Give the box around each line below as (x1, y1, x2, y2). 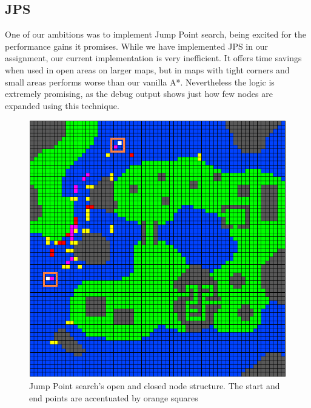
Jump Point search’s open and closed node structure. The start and (29, 379, 280, 392)
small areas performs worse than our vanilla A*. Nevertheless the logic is (5, 75, 275, 88)
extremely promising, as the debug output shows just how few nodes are (5, 87, 273, 100)
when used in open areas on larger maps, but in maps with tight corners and (5, 63, 290, 76)
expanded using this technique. (5, 99, 119, 112)
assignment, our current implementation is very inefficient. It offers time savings (5, 52, 302, 64)
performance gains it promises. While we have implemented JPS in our (5, 39, 268, 52)
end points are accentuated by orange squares (29, 391, 198, 404)
